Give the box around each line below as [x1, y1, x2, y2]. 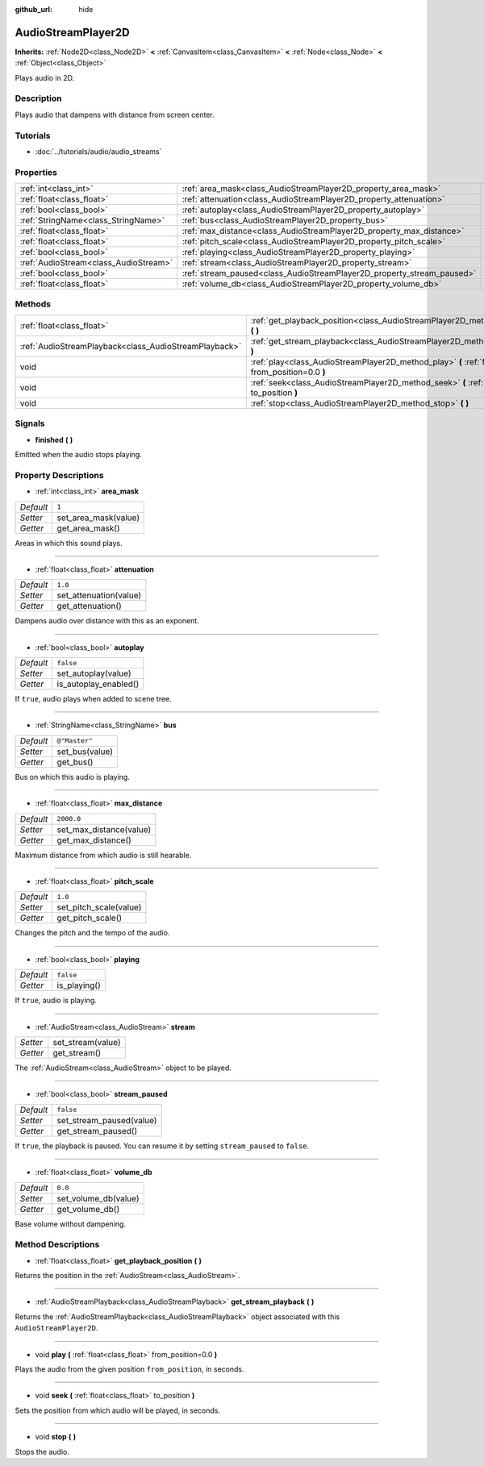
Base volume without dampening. [15, 1218, 127, 1229]
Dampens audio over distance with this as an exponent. [15, 616, 199, 626]
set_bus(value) [56, 746, 113, 757]
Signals [15, 418, 45, 429]
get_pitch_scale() [56, 912, 123, 923]
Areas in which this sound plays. [15, 538, 123, 548]
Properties [15, 166, 58, 177]
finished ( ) [35, 435, 73, 444]
